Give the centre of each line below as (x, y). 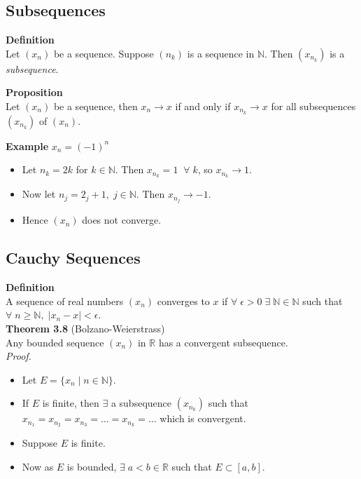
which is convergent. (203, 418)
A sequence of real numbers (65, 301)
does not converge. (122, 220)
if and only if (203, 106)
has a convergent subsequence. (223, 342)
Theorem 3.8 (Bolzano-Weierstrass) (85, 328)
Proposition (34, 92)
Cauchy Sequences (73, 258)
